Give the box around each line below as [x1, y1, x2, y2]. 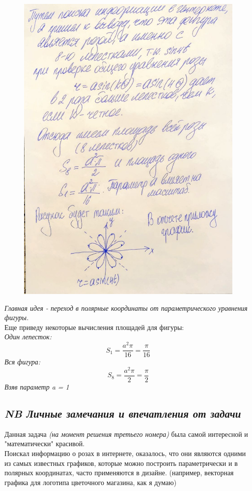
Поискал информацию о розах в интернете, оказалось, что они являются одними [4, 448, 246, 458]
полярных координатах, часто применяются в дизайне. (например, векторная [4, 467, 234, 478]
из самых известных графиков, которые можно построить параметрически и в [4, 458, 238, 468]
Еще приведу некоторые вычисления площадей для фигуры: [4, 322, 184, 332]
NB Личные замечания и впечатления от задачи [4, 405, 241, 421]
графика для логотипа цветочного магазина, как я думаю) [4, 477, 177, 487]
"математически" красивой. [4, 438, 85, 449]
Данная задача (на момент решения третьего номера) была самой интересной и [4, 428, 248, 439]
